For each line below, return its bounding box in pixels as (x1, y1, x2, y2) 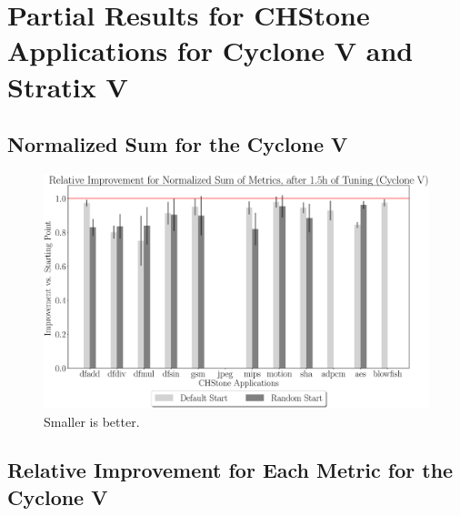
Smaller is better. (44, 411, 140, 430)
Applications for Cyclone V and (7, 32, 414, 69)
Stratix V (7, 67, 128, 105)
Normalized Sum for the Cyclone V (7, 130, 348, 158)
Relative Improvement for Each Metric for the (7, 456, 454, 484)
